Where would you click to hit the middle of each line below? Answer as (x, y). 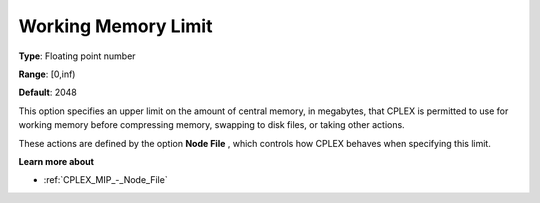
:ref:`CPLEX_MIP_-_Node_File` (106, 180)
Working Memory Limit (115, 26)
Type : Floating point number (77, 56)
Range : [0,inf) (47, 74)
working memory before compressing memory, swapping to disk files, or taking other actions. (211, 125)
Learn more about (56, 161)
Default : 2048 (47, 92)
